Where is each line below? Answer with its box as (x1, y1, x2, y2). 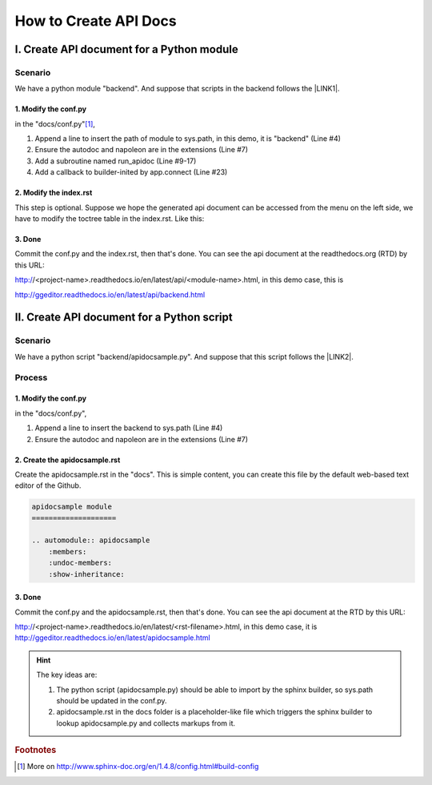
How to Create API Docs (14, 12, 177, 30)
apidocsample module (31, 502, 112, 512)
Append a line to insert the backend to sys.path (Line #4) (34, 423, 223, 433)
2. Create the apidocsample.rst (14, 455, 121, 465)
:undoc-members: (48, 558, 112, 568)
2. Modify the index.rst (14, 188, 93, 198)
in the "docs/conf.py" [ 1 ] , (14, 119, 96, 128)
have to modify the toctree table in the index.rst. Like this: (14, 214, 205, 223)
